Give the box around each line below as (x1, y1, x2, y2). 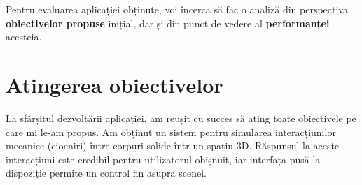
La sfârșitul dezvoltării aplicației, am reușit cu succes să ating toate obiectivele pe (6, 110, 356, 125)
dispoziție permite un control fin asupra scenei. (6, 165, 207, 180)
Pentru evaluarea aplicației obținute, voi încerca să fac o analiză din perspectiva (6, 2, 348, 16)
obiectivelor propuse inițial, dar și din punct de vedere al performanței (6, 15, 330, 30)
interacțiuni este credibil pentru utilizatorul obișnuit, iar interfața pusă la (6, 151, 321, 166)
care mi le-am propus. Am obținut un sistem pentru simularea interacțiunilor (6, 124, 336, 139)
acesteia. (6, 29, 42, 44)
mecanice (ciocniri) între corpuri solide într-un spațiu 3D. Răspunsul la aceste (6, 138, 340, 153)
